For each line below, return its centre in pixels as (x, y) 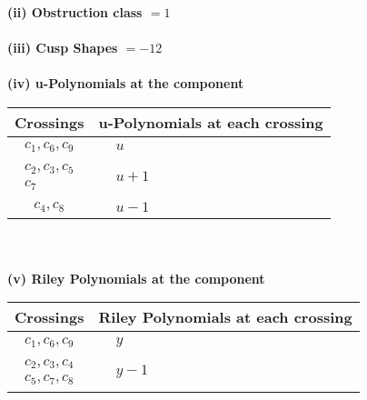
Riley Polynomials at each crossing (225, 317)
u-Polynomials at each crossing (211, 122)
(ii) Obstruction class (75, 12)
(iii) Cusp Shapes (63, 48)
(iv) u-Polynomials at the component (126, 83)
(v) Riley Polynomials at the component (136, 278)
